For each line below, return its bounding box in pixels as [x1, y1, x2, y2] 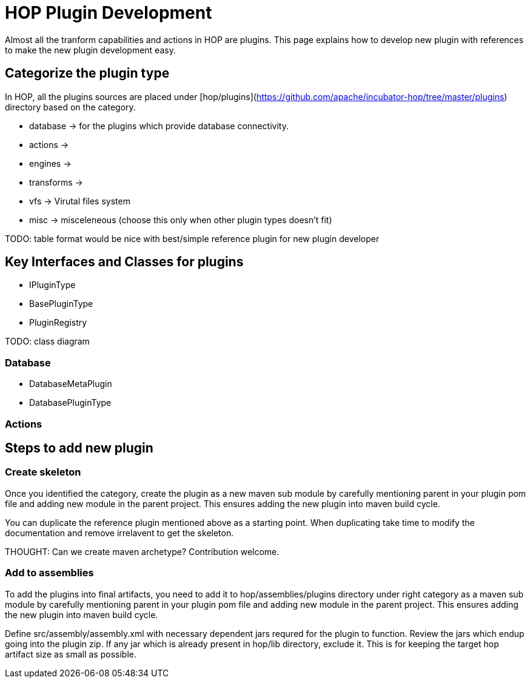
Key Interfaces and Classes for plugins [5, 254, 244, 270]
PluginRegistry [29, 317, 87, 328]
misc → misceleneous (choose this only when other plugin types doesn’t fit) [29, 214, 332, 225]
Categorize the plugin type [5, 66, 170, 81]
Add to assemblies [5, 567, 94, 579]
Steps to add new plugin [5, 440, 153, 456]
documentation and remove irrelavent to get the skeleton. [5, 527, 234, 538]
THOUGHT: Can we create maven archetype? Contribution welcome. [5, 546, 280, 557]
